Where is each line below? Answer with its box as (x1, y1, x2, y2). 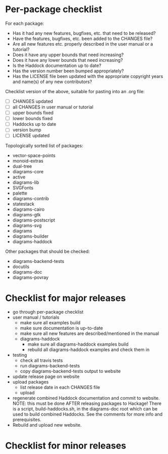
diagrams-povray (12, 275, 49, 281)
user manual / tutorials (12, 314, 60, 320)
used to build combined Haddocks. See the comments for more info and (12, 411, 163, 418)
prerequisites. (12, 417, 41, 423)
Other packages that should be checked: (5, 248, 90, 254)
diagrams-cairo (12, 206, 45, 212)
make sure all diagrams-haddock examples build (27, 341, 129, 348)
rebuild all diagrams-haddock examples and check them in (27, 347, 150, 353)
